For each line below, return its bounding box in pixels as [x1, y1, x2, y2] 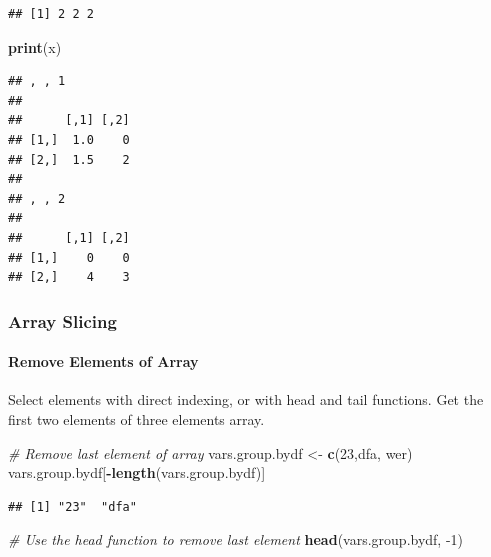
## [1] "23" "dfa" [8, 499, 137, 514]
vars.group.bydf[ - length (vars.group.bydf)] [8, 462, 266, 483]
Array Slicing [8, 308, 117, 333]
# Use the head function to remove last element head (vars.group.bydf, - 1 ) [8, 529, 464, 550]
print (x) [8, 36, 62, 57]
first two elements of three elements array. [8, 408, 265, 429]
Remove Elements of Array [8, 351, 199, 372]
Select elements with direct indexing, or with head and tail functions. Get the [8, 389, 484, 410]
